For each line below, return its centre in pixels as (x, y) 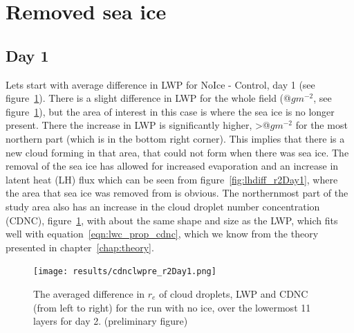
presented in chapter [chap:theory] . (80, 247)
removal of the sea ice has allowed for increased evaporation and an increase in (172, 166)
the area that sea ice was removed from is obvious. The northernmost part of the (177, 193)
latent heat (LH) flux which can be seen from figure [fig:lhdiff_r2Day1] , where (172, 179)
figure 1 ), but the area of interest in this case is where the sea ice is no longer (170, 111)
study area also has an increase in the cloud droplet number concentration (163, 206)
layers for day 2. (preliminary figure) (111, 321)
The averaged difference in (89, 293)
